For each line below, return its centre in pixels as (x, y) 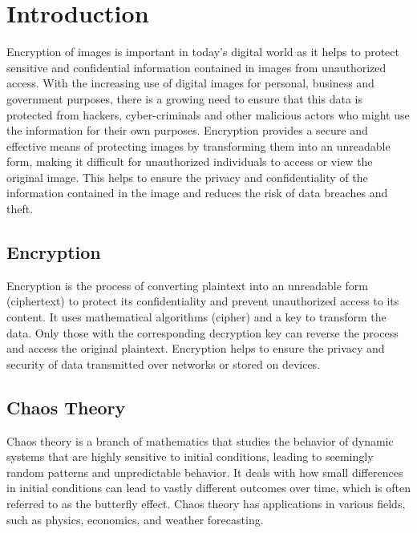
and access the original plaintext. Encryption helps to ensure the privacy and (196, 348)
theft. (20, 209)
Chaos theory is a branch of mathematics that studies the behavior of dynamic (200, 440)
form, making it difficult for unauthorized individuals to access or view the (190, 162)
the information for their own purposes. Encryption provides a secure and (187, 130)
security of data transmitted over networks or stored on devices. (164, 363)
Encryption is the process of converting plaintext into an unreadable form (187, 285)
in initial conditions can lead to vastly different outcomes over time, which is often (208, 488)
